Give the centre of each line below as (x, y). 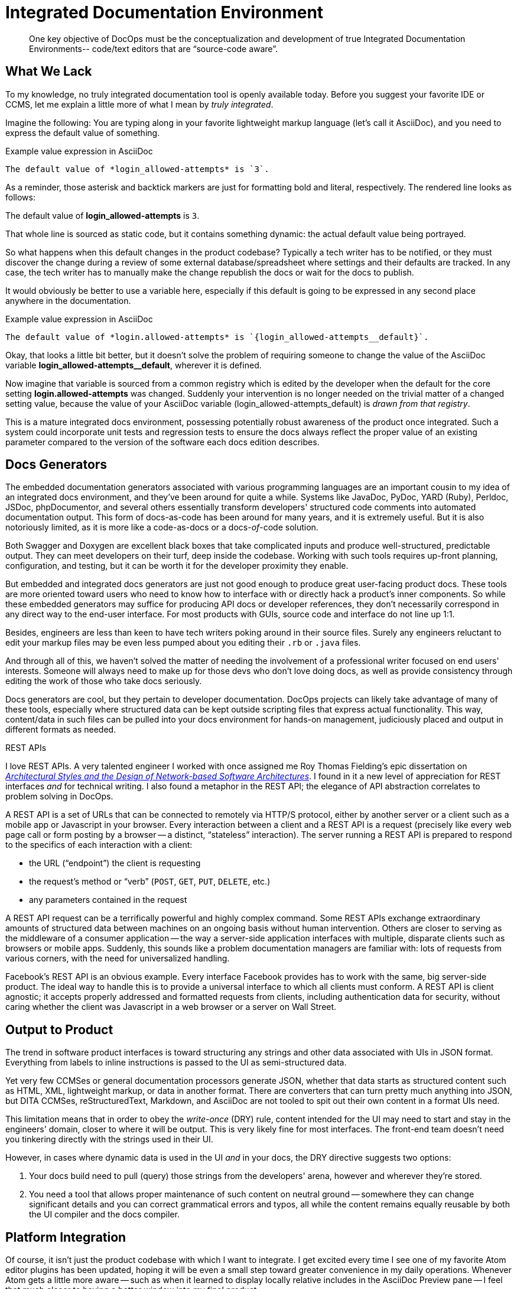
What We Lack (49, 72)
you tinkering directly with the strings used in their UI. (109, 1139)
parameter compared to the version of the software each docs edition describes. (162, 442)
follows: (20, 197)
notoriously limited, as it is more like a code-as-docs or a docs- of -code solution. (162, 527)
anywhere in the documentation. (68, 300)
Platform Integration (66, 1237)
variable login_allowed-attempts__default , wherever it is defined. (134, 365)
